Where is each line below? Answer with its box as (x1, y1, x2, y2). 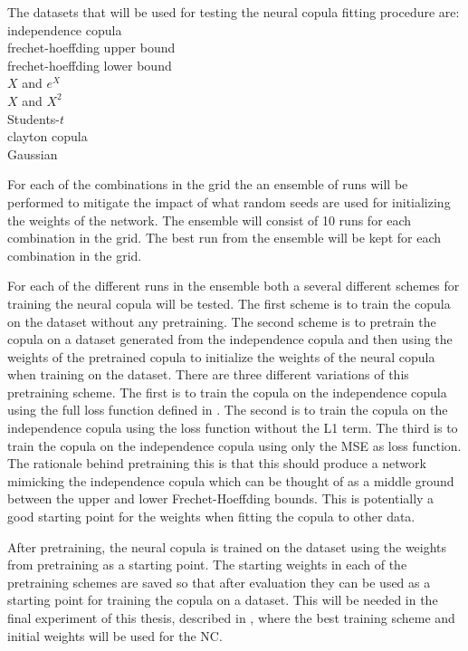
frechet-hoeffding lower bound (7, 55, 172, 74)
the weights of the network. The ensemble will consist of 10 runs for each (7, 210, 412, 229)
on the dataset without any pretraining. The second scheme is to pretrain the (7, 311, 436, 330)
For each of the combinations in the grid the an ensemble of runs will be (7, 175, 408, 194)
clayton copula (7, 127, 88, 146)
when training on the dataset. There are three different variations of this (7, 365, 409, 384)
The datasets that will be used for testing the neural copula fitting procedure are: (7, 3, 460, 21)
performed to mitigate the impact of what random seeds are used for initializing (7, 192, 451, 211)
